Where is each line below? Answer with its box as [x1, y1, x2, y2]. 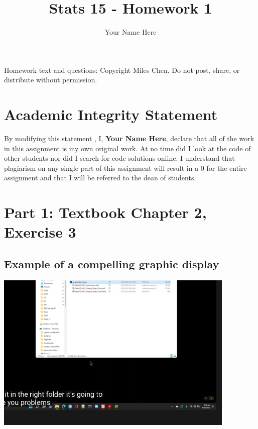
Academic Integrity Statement [4, 104, 218, 125]
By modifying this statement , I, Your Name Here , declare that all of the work [4, 133, 254, 144]
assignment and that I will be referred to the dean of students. [4, 172, 196, 183]
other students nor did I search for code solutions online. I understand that [4, 153, 235, 163]
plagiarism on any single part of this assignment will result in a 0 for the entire [4, 162, 247, 173]
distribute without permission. [4, 74, 97, 85]
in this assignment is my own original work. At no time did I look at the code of [4, 143, 251, 153]
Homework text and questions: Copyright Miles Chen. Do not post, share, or [4, 64, 240, 75]
